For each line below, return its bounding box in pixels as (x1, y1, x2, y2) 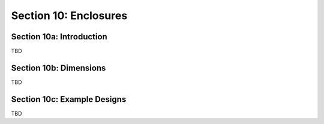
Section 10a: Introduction (11, 32, 107, 42)
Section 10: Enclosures (11, 9, 128, 22)
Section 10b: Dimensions (11, 63, 106, 73)
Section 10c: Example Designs (11, 94, 127, 104)
